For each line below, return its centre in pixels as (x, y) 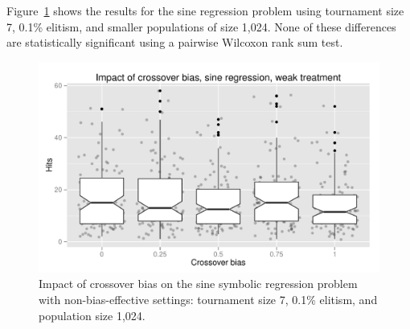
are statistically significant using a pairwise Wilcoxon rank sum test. (175, 42)
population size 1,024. (92, 315)
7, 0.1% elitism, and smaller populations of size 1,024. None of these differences (201, 26)
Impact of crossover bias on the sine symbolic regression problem (198, 284)
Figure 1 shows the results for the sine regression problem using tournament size (205, 10)
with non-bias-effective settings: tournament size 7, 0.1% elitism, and (208, 300)
